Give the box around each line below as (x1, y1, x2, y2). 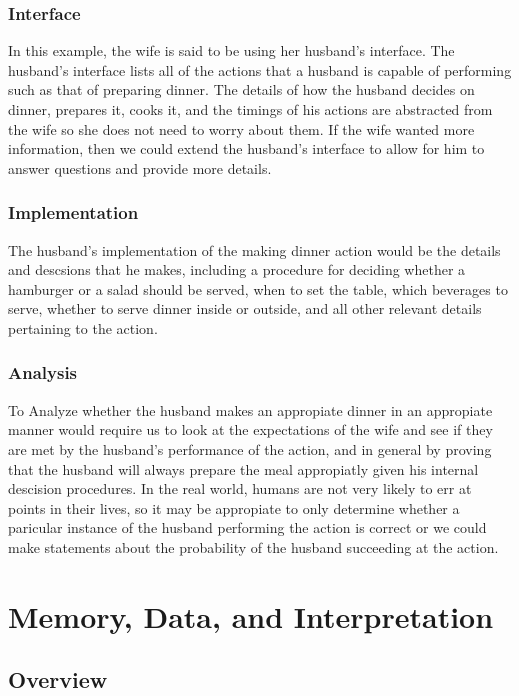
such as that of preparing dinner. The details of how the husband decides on (8, 79, 475, 100)
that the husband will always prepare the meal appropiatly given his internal (8, 458, 479, 479)
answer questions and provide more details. (8, 157, 272, 178)
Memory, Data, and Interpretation (8, 595, 494, 636)
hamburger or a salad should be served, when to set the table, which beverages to (8, 278, 508, 299)
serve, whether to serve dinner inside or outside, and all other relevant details (8, 298, 482, 319)
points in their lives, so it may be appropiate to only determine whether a (8, 497, 460, 518)
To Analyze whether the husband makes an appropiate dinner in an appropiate (8, 399, 493, 420)
